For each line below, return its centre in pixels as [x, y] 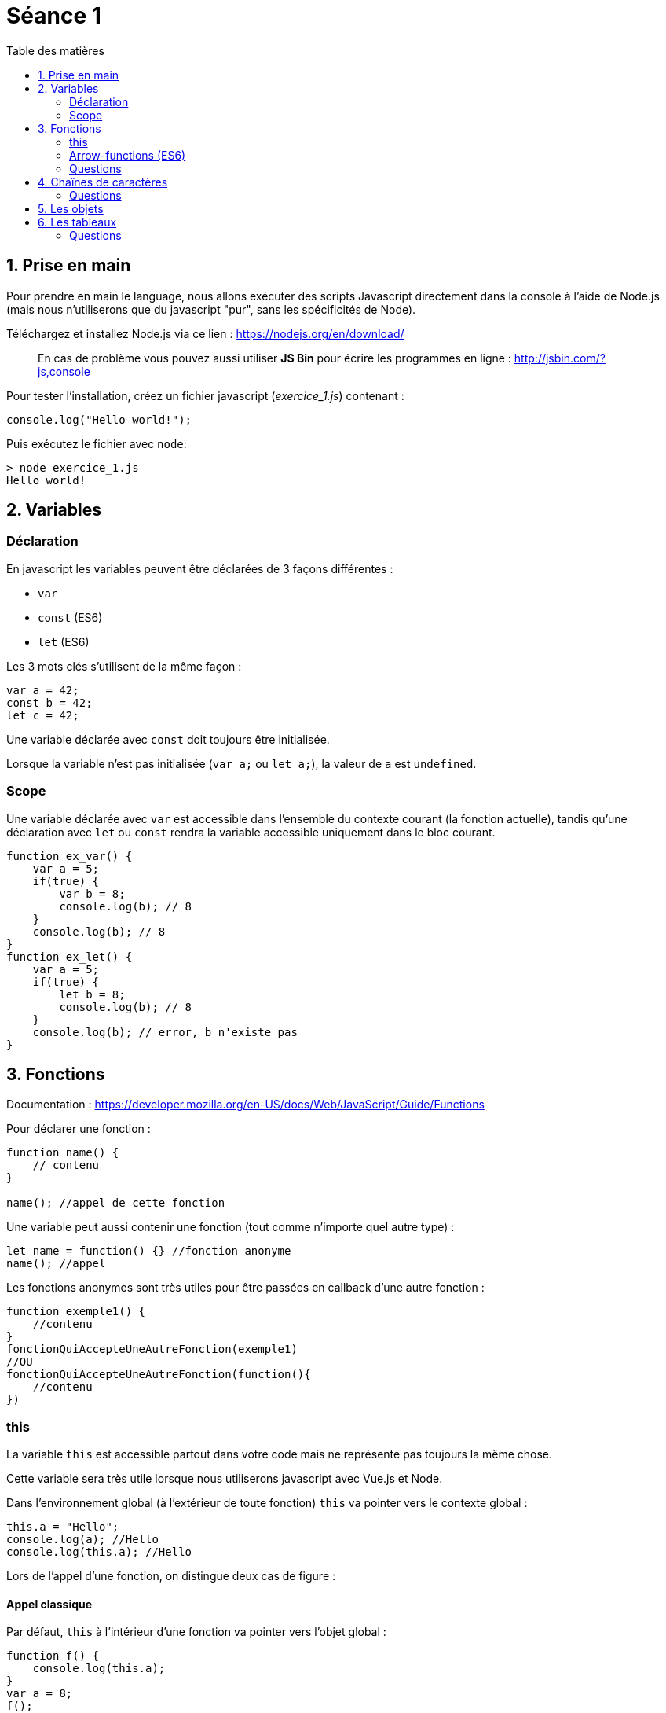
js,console [64, 371]
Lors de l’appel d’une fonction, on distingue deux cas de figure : [171, 1576]
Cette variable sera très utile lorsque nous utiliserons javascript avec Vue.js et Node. [225, 1479]
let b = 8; [92, 994]
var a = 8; [40, 1694]
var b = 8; [92, 893]
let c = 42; [43, 715]
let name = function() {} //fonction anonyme [149, 1251]
